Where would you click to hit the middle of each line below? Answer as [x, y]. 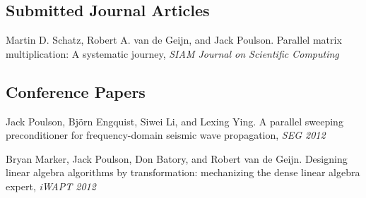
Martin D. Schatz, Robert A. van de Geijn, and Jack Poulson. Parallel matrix [174, 40]
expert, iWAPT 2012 [51, 186]
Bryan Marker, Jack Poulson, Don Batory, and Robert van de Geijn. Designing [177, 158]
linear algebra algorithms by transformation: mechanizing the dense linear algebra [183, 172]
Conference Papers [76, 91]
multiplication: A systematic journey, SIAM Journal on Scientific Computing [172, 53]
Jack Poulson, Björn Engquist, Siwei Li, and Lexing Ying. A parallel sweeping [175, 121]
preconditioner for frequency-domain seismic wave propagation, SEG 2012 [166, 135]
